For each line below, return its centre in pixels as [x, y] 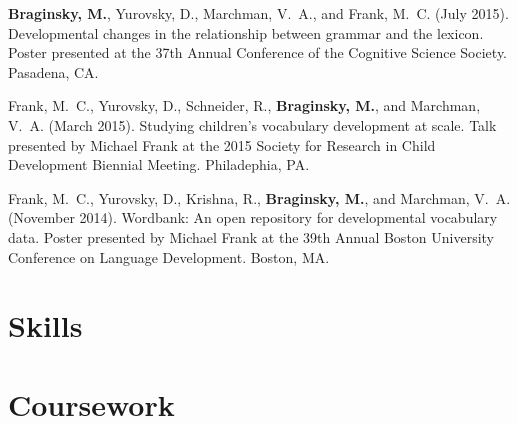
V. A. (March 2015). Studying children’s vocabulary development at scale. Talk [252, 124]
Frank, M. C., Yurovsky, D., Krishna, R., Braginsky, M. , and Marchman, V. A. [259, 197]
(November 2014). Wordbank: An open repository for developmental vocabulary [253, 217]
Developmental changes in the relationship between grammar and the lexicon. [246, 32]
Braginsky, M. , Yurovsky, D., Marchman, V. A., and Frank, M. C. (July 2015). [258, 13]
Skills [45, 325]
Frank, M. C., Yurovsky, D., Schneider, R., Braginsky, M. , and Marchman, [244, 105]
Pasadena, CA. [53, 71]
